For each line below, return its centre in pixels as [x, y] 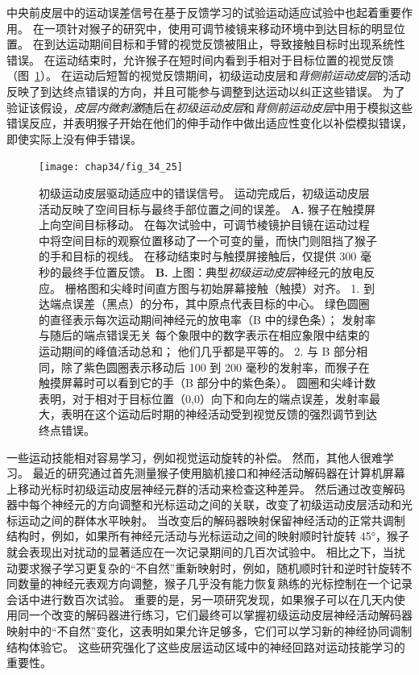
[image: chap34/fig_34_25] [111, 167]
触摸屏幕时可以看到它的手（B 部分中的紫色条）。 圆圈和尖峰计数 [207, 383]
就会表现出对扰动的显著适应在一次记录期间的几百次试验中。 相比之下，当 [200, 552]
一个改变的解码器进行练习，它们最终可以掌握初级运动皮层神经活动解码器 [220, 615]
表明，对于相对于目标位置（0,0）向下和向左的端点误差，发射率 [204, 398]
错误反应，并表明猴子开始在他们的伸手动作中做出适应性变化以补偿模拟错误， [209, 123]
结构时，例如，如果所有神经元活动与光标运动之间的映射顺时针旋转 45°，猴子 [208, 536]
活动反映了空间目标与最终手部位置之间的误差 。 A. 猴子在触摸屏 [207, 208]
